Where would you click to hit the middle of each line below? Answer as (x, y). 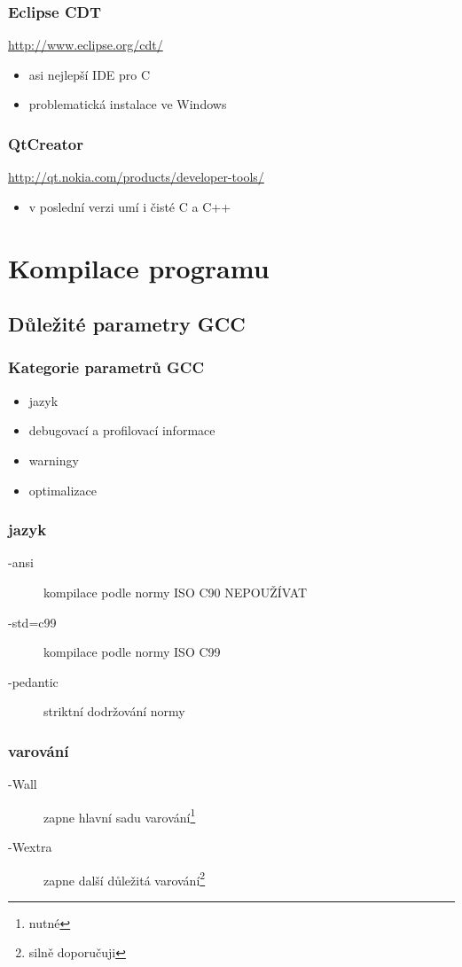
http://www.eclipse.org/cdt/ (86, 45)
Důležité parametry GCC (127, 324)
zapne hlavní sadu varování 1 (120, 815)
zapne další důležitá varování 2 (125, 878)
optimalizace (63, 490)
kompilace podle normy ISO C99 (132, 652)
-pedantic (33, 681)
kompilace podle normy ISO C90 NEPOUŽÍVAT (176, 592)
